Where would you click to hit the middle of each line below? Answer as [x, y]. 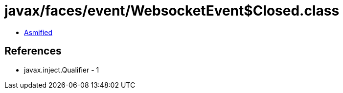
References [33, 51]
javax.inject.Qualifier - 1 [62, 70]
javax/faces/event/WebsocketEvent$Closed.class [172, 11]
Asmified [38, 32]
